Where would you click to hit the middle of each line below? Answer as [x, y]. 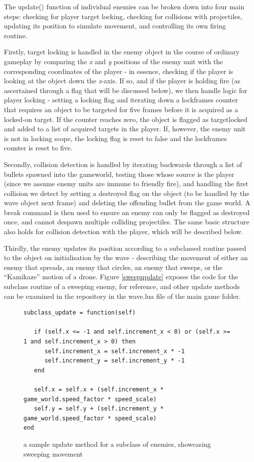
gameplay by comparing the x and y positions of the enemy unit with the [114, 61]
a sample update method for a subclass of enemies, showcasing [117, 444]
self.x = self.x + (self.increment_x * [99, 389]
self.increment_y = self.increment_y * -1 [115, 361]
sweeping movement [53, 453]
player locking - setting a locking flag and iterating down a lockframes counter [121, 100]
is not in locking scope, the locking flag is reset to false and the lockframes [115, 138]
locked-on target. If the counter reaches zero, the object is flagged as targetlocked [126, 119]
